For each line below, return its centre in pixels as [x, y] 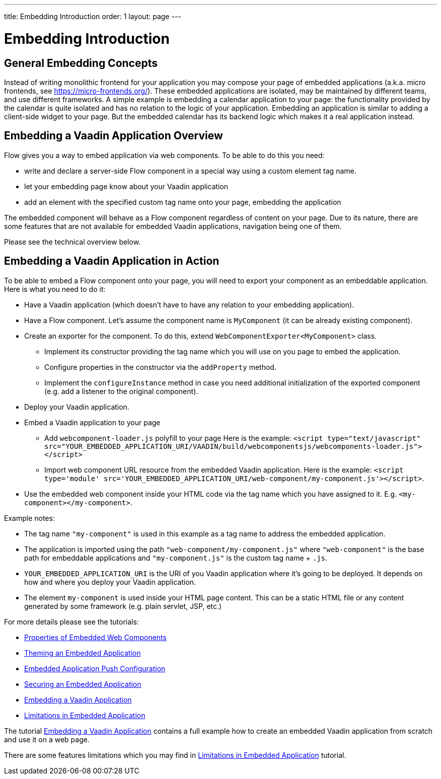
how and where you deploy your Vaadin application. [110, 582]
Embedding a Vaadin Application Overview [114, 136]
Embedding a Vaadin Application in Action [112, 261]
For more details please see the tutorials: [71, 621]
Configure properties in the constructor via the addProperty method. [160, 367]
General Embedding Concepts [81, 63]
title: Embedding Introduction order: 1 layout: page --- [93, 16]
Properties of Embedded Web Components [95, 637]
